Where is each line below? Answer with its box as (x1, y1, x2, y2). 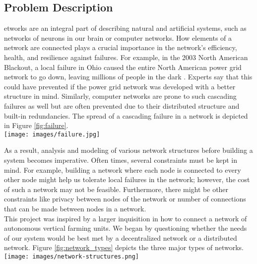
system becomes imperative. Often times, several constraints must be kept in (4, 154, 238, 165)
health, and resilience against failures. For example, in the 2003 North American (4, 52, 248, 62)
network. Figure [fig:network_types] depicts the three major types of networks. (4, 242, 244, 253)
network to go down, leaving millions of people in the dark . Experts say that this (4, 71, 253, 82)
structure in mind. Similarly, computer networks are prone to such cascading (4, 91, 237, 101)
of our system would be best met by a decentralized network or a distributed (4, 232, 237, 243)
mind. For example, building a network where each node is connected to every (4, 164, 241, 175)
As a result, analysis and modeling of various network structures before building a (4, 145, 253, 155)
